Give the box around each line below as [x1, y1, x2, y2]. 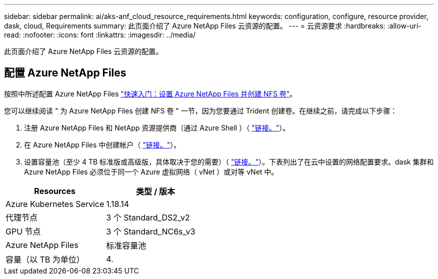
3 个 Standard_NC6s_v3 [106, 226, 195, 236]
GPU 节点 [5, 226, 41, 236]
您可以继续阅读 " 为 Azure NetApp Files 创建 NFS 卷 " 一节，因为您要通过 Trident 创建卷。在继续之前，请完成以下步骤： [4, 106, 397, 115]
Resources [34, 185, 75, 196]
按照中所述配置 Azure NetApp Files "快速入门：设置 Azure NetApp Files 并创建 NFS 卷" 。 [4, 89, 297, 98]
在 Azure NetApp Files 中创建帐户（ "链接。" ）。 [24, 140, 181, 149]
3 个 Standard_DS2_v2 [106, 212, 190, 222]
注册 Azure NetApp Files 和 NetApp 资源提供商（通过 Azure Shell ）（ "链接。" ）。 [24, 123, 290, 132]
